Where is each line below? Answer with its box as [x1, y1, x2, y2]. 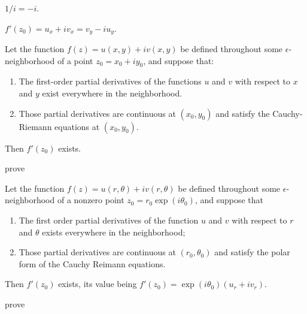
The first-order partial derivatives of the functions [19, 75, 202, 87]
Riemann [19, 120, 52, 132]
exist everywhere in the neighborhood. [42, 87, 183, 99]
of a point [57, 54, 93, 67]
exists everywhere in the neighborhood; [42, 225, 186, 238]
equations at [54, 120, 100, 132]
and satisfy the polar [214, 246, 290, 258]
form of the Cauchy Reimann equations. [19, 257, 166, 270]
